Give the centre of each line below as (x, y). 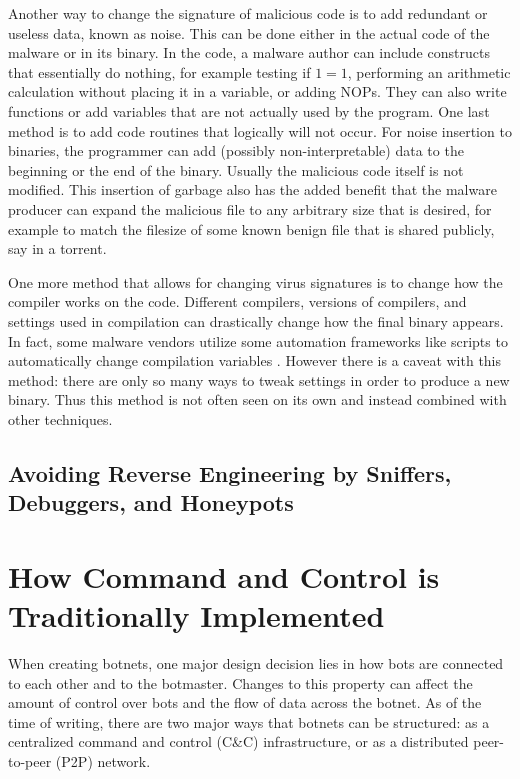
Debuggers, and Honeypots (151, 502)
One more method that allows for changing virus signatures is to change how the (255, 281)
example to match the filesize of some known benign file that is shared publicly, (251, 228)
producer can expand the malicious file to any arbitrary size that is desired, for (250, 208)
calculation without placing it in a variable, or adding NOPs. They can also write (257, 91)
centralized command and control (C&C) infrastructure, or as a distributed (238, 741)
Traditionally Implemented (196, 615)
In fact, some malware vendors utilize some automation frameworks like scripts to (258, 340)
